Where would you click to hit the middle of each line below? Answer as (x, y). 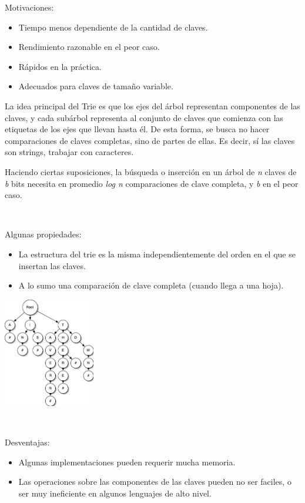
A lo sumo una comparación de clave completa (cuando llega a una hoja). (151, 285)
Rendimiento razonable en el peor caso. (89, 47)
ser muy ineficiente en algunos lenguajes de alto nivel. (115, 493)
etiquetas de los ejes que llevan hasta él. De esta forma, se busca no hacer (137, 129)
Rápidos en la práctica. (60, 66)
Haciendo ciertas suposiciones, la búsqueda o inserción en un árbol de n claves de (151, 171)
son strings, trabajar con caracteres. (69, 152)
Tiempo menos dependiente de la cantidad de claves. (113, 27)
